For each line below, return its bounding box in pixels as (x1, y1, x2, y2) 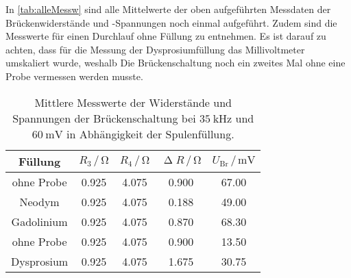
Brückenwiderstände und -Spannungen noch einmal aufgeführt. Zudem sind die (5, 15, 337, 29)
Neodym (19, 193, 60, 210)
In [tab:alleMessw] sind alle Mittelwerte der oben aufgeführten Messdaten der (5, 2, 331, 16)
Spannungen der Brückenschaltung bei (12, 110, 196, 126)
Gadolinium (11, 213, 68, 229)
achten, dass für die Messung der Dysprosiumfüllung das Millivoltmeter (5, 42, 305, 56)
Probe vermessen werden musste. (5, 68, 143, 83)
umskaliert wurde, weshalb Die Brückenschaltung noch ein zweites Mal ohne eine (5, 55, 346, 70)
